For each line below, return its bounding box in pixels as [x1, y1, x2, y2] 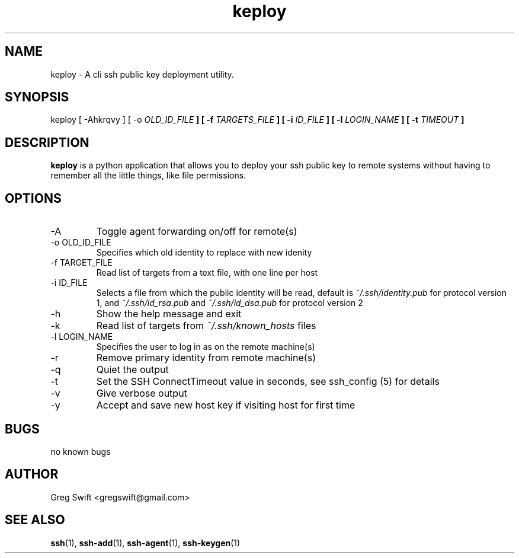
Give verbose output [96, 387, 187, 400]
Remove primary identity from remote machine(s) [96, 352, 316, 364]
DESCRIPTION [5, 135, 89, 150]
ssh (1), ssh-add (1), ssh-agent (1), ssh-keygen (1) [50, 537, 241, 548]
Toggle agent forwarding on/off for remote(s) [96, 225, 297, 238]
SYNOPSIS [5, 90, 69, 105]
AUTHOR [5, 467, 59, 482]
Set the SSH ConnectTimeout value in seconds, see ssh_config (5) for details [96, 375, 440, 388]
